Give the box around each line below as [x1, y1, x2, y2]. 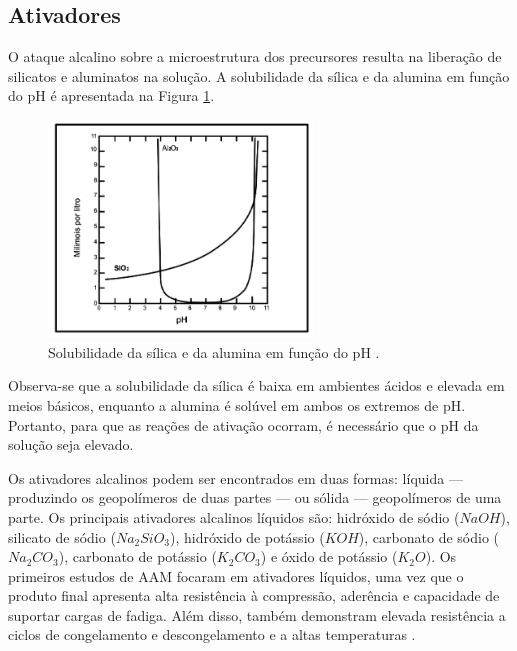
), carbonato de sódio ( [358, 526, 499, 547]
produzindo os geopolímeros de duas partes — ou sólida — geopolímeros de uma [8, 487, 502, 508]
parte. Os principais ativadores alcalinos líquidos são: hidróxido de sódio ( [8, 506, 460, 527]
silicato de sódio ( [8, 526, 116, 547]
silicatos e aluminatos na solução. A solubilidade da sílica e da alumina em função [8, 65, 510, 86]
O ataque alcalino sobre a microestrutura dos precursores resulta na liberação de [8, 46, 502, 67]
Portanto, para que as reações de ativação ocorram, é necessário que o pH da [8, 414, 479, 435]
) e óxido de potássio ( [260, 546, 398, 567]
